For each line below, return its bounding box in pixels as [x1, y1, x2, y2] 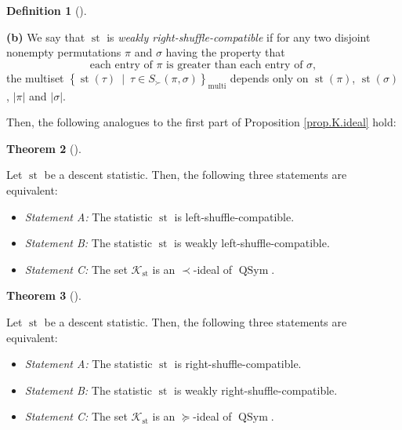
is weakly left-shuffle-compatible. [173, 235, 330, 251]
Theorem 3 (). [6, 287, 81, 304]
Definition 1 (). [6, 2, 87, 18]
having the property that [165, 44, 285, 60]
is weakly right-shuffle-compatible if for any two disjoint [107, 28, 371, 45]
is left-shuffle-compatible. [174, 208, 295, 224]
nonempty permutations [6, 44, 121, 60]
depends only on [230, 69, 309, 86]
